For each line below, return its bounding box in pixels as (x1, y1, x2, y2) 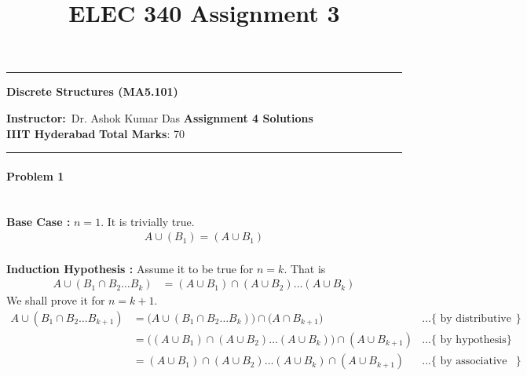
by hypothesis (440, 334, 507, 346)
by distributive (440, 313, 511, 324)
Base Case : (6, 213, 71, 229)
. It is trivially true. (101, 213, 195, 229)
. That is (284, 260, 326, 276)
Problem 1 (6, 167, 64, 184)
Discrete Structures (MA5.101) (6, 83, 178, 100)
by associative (440, 356, 507, 367)
